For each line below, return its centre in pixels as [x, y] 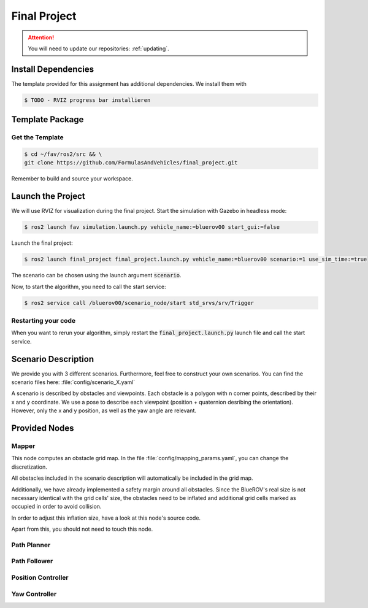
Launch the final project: [42, 243]
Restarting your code [44, 320]
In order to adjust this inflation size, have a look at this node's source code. [106, 518]
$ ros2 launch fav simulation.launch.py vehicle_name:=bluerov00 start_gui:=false [152, 227]
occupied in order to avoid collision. [56, 507]
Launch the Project [48, 196]
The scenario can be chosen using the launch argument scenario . [96, 275]
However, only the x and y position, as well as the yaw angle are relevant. [104, 410]
